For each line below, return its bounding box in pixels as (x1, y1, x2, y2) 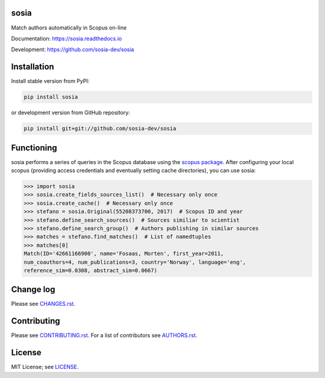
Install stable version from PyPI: (11, 78, 90, 85)
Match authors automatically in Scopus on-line (11, 24, 127, 31)
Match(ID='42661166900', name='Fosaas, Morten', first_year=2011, (23, 250, 224, 257)
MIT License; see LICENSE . (11, 364, 79, 371)
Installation (11, 62, 54, 72)
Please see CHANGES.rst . (11, 300, 75, 308)
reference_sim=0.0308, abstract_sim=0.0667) (23, 267, 158, 273)
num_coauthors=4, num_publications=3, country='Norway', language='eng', (23, 258, 246, 266)
